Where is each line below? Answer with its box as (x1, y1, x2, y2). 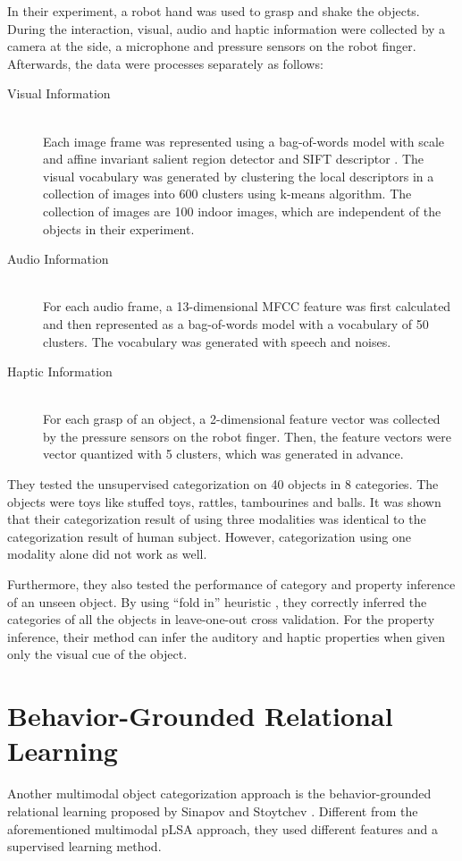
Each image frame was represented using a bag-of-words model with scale (43, 131, 445, 150)
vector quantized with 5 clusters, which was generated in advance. (43, 444, 404, 463)
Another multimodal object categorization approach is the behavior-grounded (7, 784, 432, 803)
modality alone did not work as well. (7, 544, 207, 563)
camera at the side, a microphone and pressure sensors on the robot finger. (7, 37, 416, 55)
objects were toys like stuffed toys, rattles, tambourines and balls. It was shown (7, 492, 441, 511)
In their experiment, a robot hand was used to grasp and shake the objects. (7, 2, 420, 20)
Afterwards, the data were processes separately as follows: (7, 54, 323, 72)
